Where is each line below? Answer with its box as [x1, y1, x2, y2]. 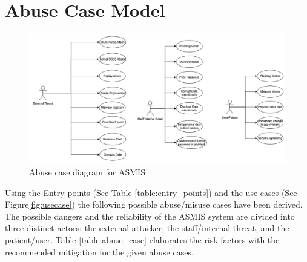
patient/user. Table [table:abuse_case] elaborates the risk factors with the [5, 234, 280, 246]
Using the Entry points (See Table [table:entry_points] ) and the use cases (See [5, 186, 297, 198]
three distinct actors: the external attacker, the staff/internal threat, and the [5, 221, 289, 234]
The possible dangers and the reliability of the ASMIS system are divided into [5, 209, 295, 222]
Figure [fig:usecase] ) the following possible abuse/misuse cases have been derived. [5, 198, 303, 211]
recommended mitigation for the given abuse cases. [5, 245, 194, 258]
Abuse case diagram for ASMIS [29, 166, 145, 178]
